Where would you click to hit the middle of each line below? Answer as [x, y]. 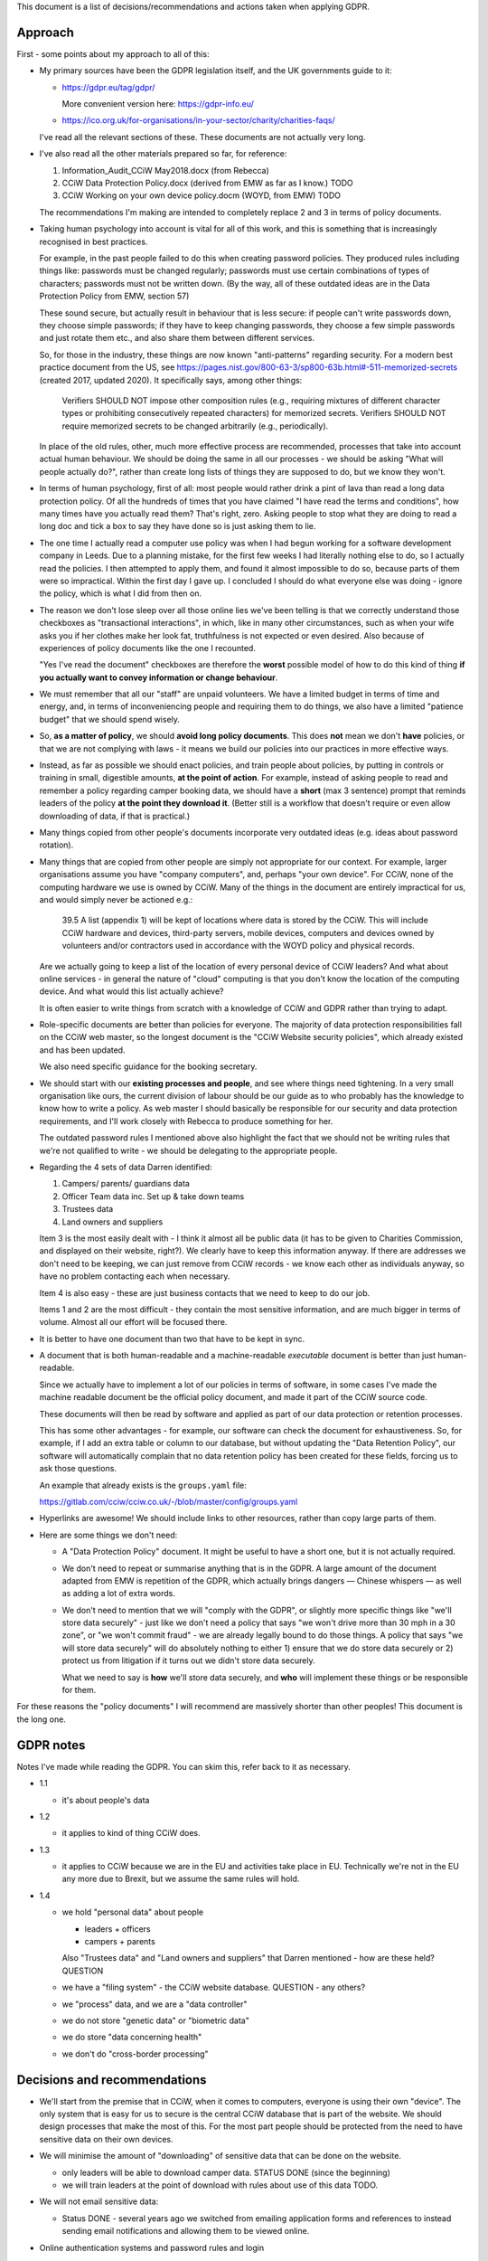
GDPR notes [51, 1745]
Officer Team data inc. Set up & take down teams [153, 1196]
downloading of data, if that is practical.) [115, 816]
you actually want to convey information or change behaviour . [159, 677]
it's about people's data [106, 1800]
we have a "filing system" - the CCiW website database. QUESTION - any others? [214, 1987]
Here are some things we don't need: [108, 1535]
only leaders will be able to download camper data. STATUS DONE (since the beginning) [226, 2172]
